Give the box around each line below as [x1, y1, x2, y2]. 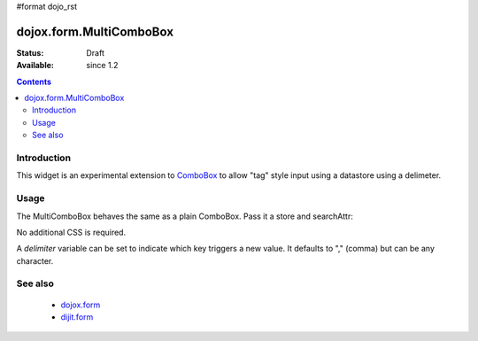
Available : [16, 60, 55, 71]
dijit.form [60, 312, 94, 322]
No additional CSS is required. [16, 227, 127, 237]
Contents [16, 76, 52, 87]
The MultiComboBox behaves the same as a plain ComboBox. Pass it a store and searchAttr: [16, 211, 353, 221]
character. [16, 255, 54, 266]
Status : [16, 47, 44, 58]
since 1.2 [86, 60, 119, 71]
